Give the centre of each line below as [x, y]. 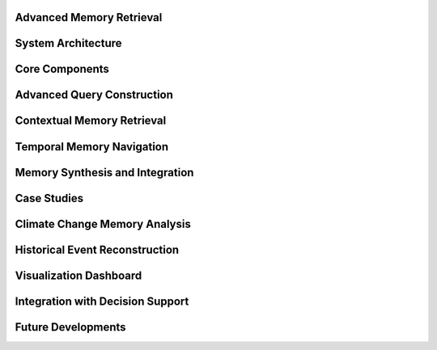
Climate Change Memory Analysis [103, 223]
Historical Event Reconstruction [97, 249]
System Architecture [68, 43]
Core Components [62, 69]
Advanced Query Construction [94, 95]
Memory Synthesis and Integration [104, 173]
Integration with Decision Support [102, 301]
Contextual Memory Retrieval [91, 121]
